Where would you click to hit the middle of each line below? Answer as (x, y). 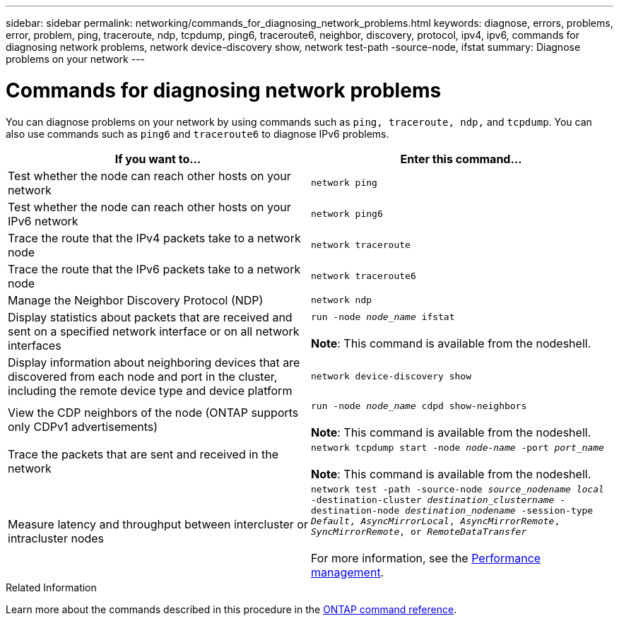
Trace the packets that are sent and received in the (143, 454)
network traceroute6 (364, 276)
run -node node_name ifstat (383, 317)
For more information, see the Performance (426, 558)
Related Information (51, 587)
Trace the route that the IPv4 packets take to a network (154, 238)
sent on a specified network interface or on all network (154, 331)
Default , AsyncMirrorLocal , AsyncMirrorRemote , (436, 521)
